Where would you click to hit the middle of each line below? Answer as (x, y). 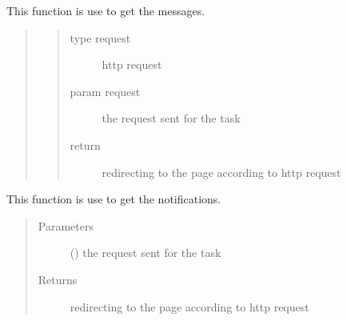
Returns (58, 279)
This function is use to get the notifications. (114, 199)
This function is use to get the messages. (106, 10)
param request (105, 91)
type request (100, 37)
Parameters (66, 225)
